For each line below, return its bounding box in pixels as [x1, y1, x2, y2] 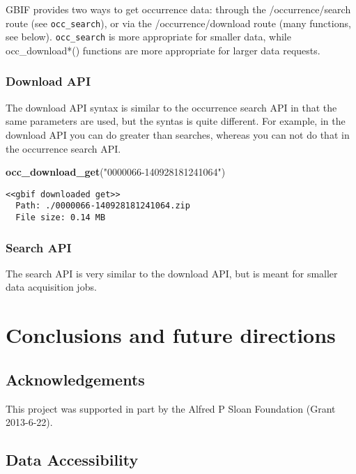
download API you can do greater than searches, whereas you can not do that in [6, 127, 350, 142]
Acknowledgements [6, 368, 145, 390]
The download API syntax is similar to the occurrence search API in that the [6, 100, 337, 114]
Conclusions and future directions [6, 321, 336, 349]
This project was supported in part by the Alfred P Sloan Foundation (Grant [6, 401, 336, 415]
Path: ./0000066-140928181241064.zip [15, 201, 190, 211]
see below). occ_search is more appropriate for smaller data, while [6, 29, 291, 44]
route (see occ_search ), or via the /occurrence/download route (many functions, [6, 15, 351, 30]
